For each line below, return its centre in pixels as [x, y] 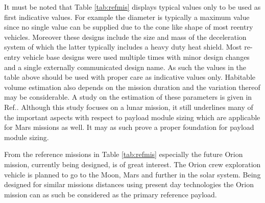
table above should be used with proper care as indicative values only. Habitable [130, 77]
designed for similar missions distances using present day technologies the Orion [129, 184]
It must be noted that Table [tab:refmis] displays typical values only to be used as [132, 7]
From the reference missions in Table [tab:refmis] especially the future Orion [124, 154]
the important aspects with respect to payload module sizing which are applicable [132, 117]
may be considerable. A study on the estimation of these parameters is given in [128, 97]
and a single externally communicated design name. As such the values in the [125, 67]
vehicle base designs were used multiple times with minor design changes [136, 57]
